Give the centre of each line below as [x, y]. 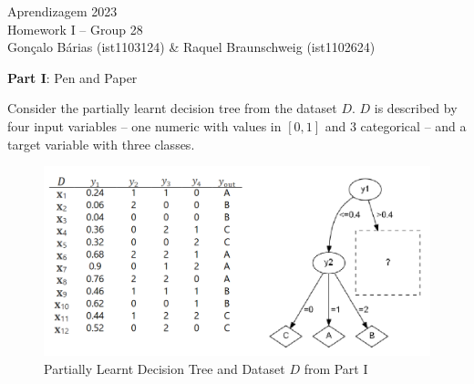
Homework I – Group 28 [75, 29]
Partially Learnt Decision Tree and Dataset [165, 369]
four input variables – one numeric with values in [144, 125]
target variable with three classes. [101, 144]
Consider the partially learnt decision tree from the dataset [172, 108]
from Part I [336, 369]
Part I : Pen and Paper [72, 77]
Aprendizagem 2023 [62, 11]
